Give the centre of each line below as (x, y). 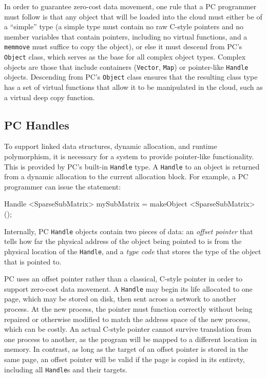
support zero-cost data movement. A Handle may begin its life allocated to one (128, 288)
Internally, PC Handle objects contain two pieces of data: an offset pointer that (129, 231)
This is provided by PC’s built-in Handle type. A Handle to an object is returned (132, 166)
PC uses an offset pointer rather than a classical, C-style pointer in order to (123, 279)
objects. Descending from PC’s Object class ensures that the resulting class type (131, 77)
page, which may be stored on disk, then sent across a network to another (120, 299)
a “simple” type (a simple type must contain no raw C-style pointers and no (124, 26)
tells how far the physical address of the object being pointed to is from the (123, 241)
